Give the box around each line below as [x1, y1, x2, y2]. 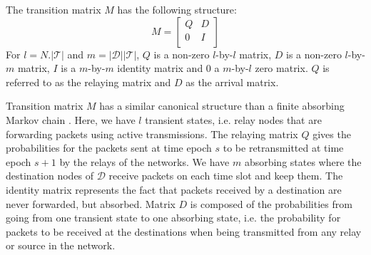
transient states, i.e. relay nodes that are [145, 112, 322, 127]
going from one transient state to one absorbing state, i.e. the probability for [6, 210, 341, 225]
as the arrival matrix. [185, 74, 279, 89]
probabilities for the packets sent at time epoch [6, 140, 212, 155]
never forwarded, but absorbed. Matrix [6, 196, 176, 211]
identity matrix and [117, 61, 203, 76]
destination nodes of [6, 168, 94, 183]
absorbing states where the [244, 154, 362, 169]
